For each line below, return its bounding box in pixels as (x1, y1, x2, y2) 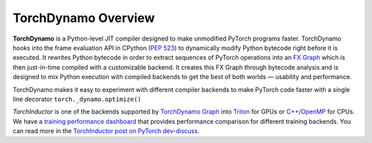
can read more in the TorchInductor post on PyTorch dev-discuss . (12, 127, 200, 135)
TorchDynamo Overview (12, 10, 155, 25)
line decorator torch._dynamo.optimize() (12, 95, 141, 103)
